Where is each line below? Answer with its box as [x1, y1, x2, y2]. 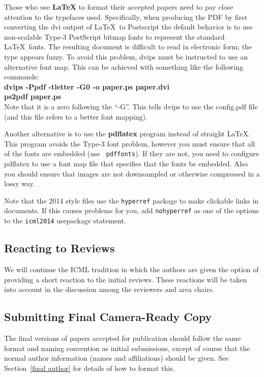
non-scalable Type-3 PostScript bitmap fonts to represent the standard [4, 31, 225, 42]
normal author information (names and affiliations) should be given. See [4, 353, 229, 363]
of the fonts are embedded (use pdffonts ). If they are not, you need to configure [4, 148, 259, 159]
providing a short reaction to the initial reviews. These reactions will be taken [4, 274, 247, 284]
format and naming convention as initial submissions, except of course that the [4, 342, 250, 353]
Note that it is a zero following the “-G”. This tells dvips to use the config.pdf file [4, 101, 258, 111]
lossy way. [4, 178, 35, 189]
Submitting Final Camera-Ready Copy [4, 309, 212, 325]
